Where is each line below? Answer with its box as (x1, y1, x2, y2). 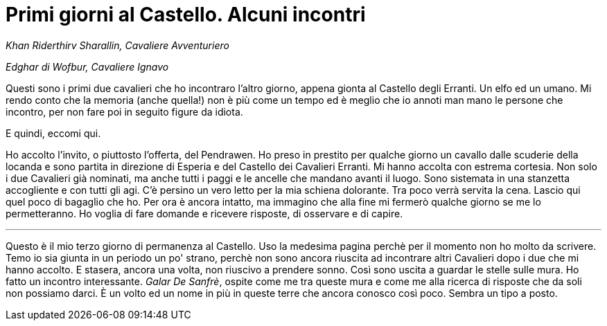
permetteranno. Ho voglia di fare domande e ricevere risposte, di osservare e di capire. (6, 207, 403, 219)
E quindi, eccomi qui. (6, 127, 101, 139)
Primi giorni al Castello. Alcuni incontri (6, 3, 366, 26)
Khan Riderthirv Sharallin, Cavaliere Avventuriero (6, 39, 229, 51)
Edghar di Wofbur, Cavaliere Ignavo (6, 60, 169, 73)
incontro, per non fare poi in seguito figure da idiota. (6, 105, 243, 118)
